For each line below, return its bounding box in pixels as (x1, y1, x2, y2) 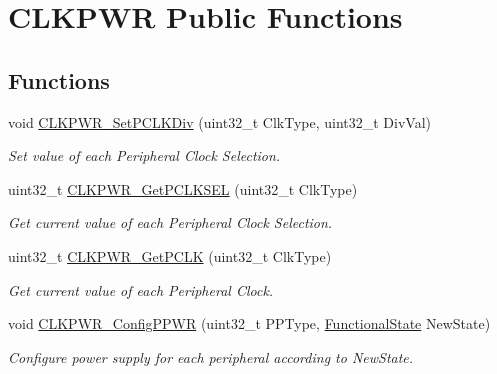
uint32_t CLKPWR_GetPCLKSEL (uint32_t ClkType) (8, 178, 358, 199)
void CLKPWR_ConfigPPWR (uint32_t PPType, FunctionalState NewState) (8, 313, 491, 334)
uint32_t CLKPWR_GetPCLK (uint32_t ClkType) (8, 245, 332, 266)
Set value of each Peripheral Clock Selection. (8, 145, 281, 166)
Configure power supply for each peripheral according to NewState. (8, 346, 414, 367)
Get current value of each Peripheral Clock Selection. (8, 212, 333, 233)
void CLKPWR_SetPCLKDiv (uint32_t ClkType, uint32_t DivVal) (8, 111, 431, 132)
